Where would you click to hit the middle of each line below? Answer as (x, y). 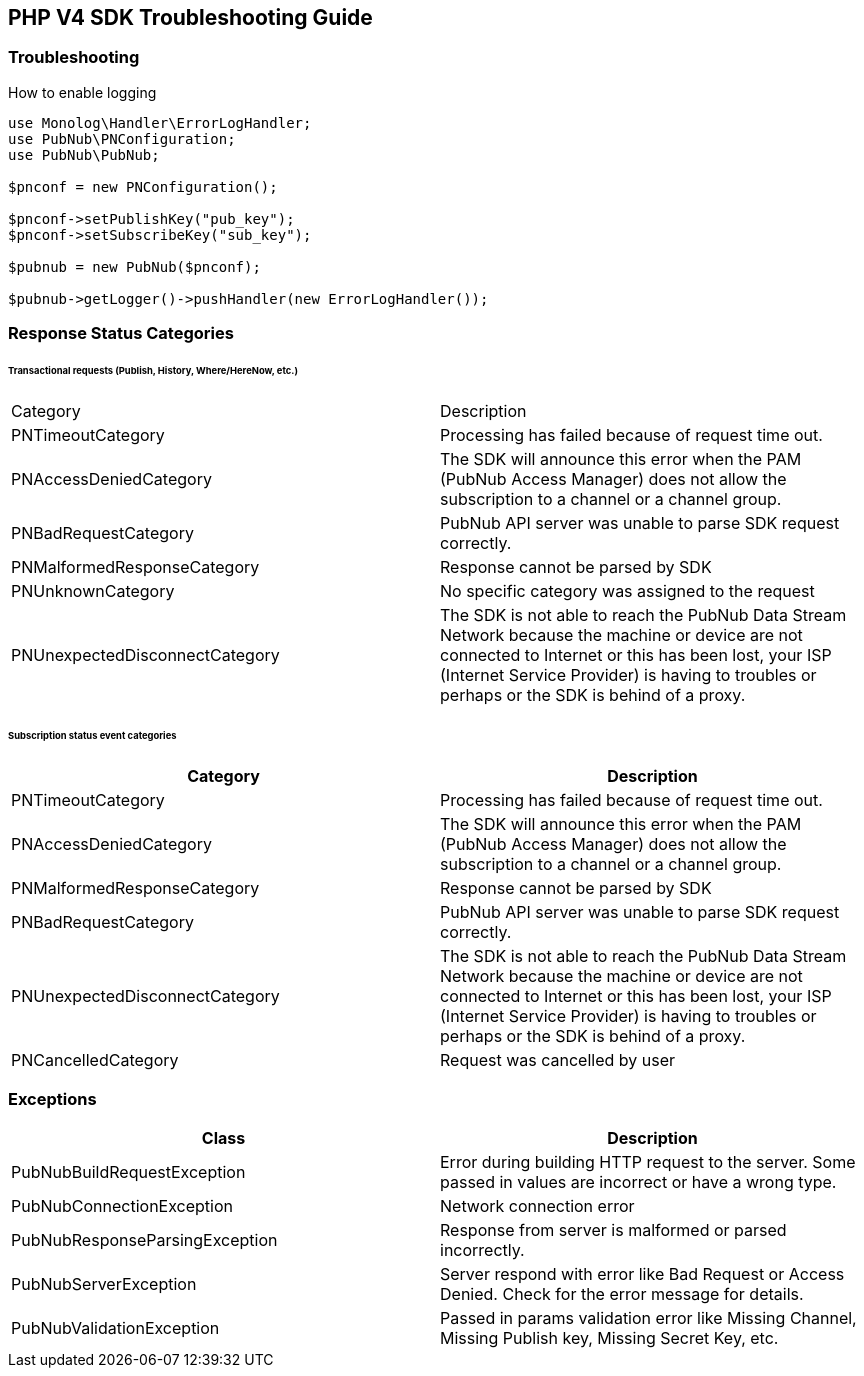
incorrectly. (482, 1250)
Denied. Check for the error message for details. (622, 1294)
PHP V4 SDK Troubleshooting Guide (190, 17)
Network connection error (537, 1206)
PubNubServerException (104, 1284)
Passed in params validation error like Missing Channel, (648, 1318)
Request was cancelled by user (557, 1059)
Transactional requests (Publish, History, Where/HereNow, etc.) (153, 371)
